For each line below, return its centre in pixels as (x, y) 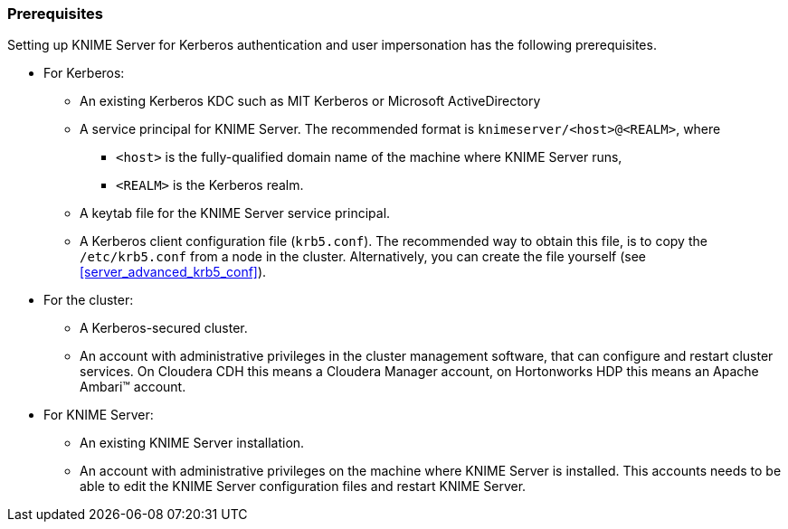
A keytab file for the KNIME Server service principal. (235, 213)
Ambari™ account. (133, 387)
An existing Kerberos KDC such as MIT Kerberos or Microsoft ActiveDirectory (310, 101)
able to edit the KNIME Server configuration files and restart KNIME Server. (303, 486)
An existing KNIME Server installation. (192, 443)
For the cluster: (89, 300)
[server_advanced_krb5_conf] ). (173, 272)
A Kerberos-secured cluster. (164, 328)
